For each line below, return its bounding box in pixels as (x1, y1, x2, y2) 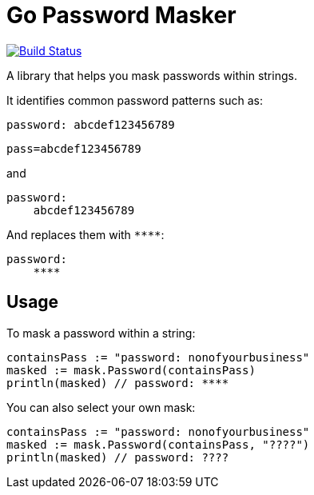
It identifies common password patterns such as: (6, 93, 263, 107)
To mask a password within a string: (6, 325, 196, 340)
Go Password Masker (6, 2, 236, 29)
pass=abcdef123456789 (6, 142, 141, 155)
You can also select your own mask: (6, 400, 196, 414)
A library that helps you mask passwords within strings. (6, 68, 297, 82)
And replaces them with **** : (6, 227, 165, 242)
